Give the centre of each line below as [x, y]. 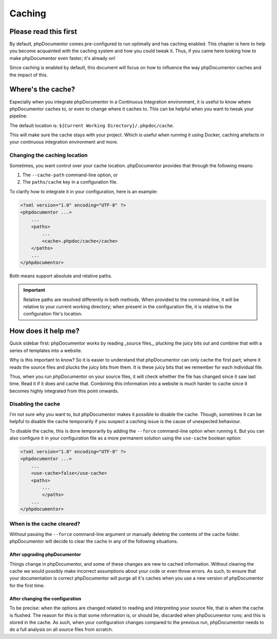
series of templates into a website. [46, 350]
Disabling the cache [35, 404]
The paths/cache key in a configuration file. [70, 182]
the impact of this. [29, 75]
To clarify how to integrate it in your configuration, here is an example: [84, 191]
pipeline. [18, 116]
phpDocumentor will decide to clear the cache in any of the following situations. [94, 542]
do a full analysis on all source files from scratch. [61, 630]
